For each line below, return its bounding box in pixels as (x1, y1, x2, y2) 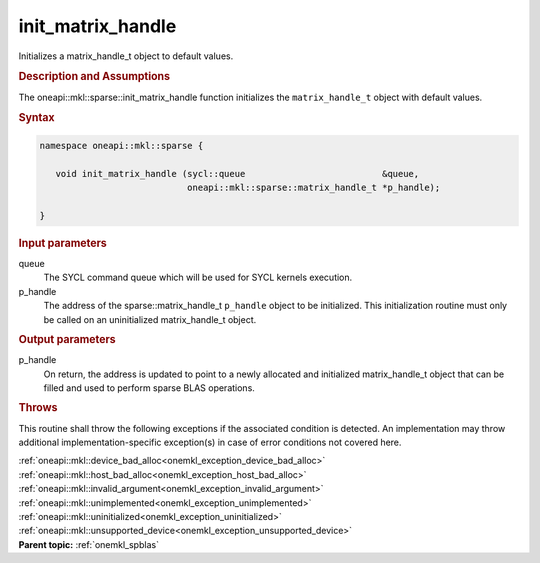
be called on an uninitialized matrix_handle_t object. (43, 313, 257, 325)
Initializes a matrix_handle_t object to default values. (18, 50, 234, 62)
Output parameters (18, 333, 117, 346)
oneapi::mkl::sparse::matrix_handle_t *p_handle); (186, 182, 441, 194)
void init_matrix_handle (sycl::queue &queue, (55, 168, 420, 179)
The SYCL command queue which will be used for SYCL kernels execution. (43, 271, 353, 284)
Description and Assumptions (18, 70, 170, 84)
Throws (18, 401, 58, 415)
